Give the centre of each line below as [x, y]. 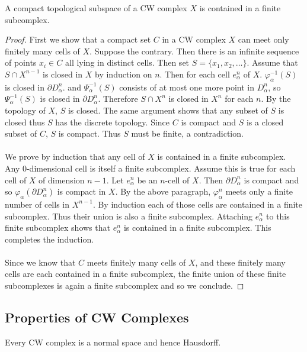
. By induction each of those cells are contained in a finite [197, 204]
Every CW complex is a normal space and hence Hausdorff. [113, 342]
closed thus [25, 122]
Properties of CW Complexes [97, 317]
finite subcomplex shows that [57, 227]
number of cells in [37, 204]
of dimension [62, 180]
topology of [25, 110]
